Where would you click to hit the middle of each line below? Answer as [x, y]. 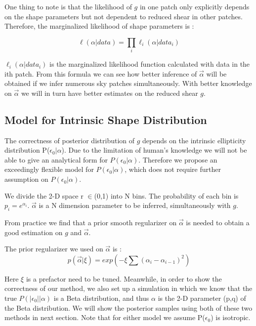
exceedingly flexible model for [49, 169]
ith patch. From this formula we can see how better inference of [101, 73]
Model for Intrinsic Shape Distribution [106, 119]
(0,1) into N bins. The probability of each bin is [166, 195]
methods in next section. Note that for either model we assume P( [105, 317]
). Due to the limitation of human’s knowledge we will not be [154, 150]
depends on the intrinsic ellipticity [194, 140]
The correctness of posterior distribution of [70, 140]
